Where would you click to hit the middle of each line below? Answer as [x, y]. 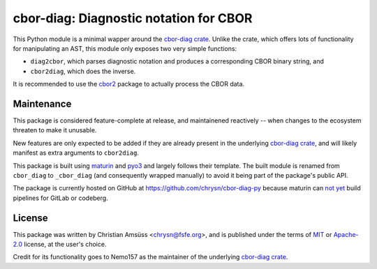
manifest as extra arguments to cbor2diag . [76, 153]
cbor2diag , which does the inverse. [83, 71]
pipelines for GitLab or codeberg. [60, 198]
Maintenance [42, 103]
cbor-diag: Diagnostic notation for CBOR [133, 18]
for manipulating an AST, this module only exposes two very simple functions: [125, 48]
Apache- [346, 234]
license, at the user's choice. [65, 245]
